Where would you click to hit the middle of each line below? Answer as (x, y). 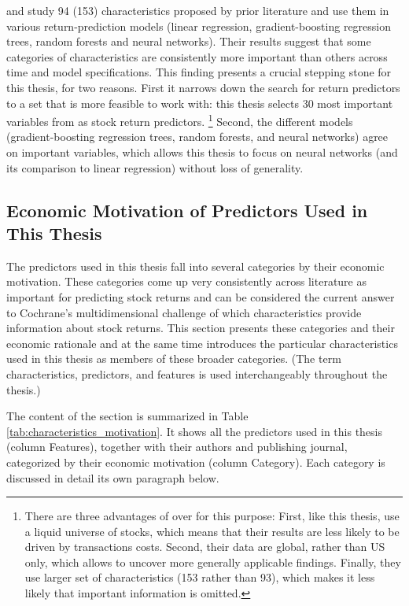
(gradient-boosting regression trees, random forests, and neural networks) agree (197, 137)
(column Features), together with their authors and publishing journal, (177, 447)
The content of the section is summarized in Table (127, 416)
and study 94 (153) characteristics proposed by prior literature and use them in (198, 10)
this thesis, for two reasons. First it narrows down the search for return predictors (203, 87)
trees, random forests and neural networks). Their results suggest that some (189, 41)
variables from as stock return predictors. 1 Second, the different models (180, 120)
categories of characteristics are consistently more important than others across (197, 56)
